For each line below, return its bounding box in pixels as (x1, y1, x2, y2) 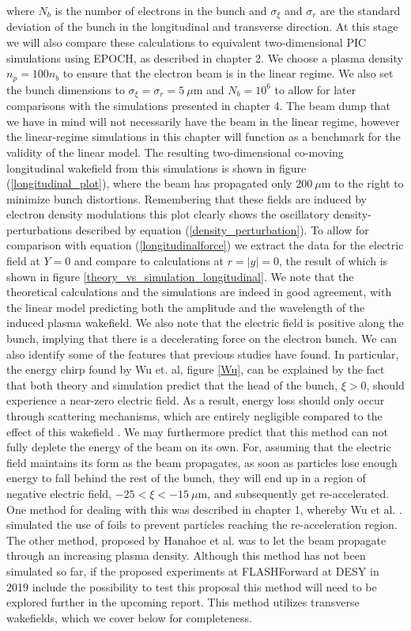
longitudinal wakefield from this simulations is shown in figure (6, 159, 307, 176)
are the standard (320, 2, 401, 18)
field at (6, 253, 40, 269)
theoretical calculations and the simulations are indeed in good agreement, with (6, 283, 392, 300)
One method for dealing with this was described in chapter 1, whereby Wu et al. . (6, 500, 402, 517)
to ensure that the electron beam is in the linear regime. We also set (62, 65, 394, 82)
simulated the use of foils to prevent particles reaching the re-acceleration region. (6, 516, 398, 533)
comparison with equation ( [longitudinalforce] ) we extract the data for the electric (6, 237, 404, 253)
